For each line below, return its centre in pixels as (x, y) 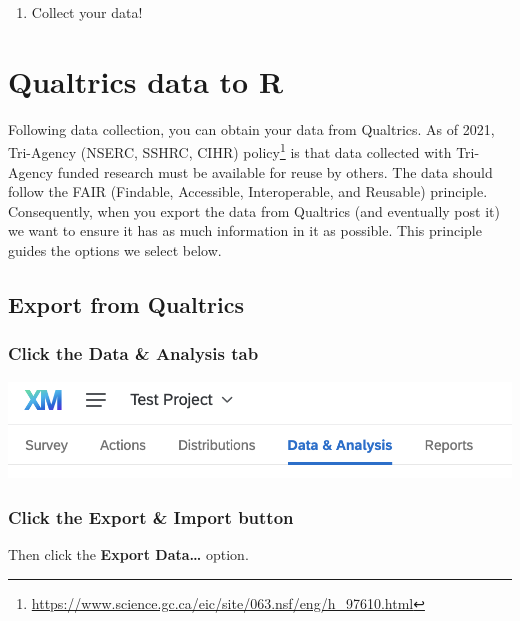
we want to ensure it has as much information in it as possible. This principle (245, 230)
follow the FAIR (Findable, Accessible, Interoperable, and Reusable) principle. (248, 191)
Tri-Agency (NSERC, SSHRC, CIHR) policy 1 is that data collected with (230, 150)
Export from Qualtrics (126, 303)
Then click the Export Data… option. (128, 554)
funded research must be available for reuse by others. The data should (275, 171)
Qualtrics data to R (146, 80)
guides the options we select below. (115, 249)
